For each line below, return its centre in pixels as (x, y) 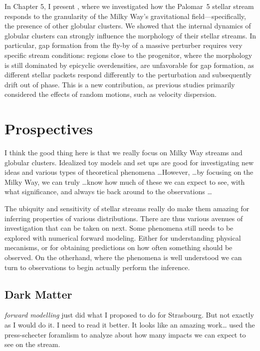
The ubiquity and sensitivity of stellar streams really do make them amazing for (127, 208)
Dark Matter (38, 294)
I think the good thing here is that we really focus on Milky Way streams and (124, 153)
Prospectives (49, 129)
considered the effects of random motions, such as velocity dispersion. (111, 94)
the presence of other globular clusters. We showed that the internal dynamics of (128, 26)
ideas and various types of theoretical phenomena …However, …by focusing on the (129, 172)
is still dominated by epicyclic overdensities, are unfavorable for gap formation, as (129, 65)
